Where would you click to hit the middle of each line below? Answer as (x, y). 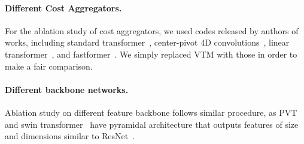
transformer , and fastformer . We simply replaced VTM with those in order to (151, 54)
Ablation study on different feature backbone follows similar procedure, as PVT (151, 112)
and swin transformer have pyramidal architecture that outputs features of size (152, 124)
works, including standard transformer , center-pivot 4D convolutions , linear (147, 42)
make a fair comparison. (49, 66)
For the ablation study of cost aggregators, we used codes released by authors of (152, 30)
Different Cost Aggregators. (63, 7)
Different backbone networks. (67, 89)
